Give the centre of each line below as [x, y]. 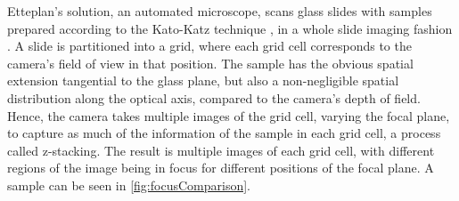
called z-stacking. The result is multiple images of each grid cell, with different [221, 150]
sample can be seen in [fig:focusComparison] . [129, 185]
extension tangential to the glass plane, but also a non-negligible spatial [203, 80]
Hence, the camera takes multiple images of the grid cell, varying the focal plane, [229, 115]
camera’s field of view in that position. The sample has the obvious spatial [210, 63]
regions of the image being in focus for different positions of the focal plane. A [221, 168]
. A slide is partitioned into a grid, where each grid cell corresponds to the [209, 46]
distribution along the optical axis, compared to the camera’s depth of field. [214, 97]
